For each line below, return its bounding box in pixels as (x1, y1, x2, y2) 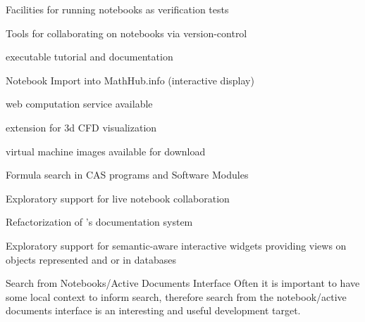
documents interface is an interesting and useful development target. (6, 303, 301, 318)
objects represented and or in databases (6, 252, 176, 266)
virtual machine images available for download (6, 143, 206, 158)
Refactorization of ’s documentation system (6, 214, 193, 229)
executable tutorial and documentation (6, 49, 173, 64)
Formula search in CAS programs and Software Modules (6, 167, 249, 182)
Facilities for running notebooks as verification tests (6, 2, 229, 16)
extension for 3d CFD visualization (6, 120, 157, 134)
